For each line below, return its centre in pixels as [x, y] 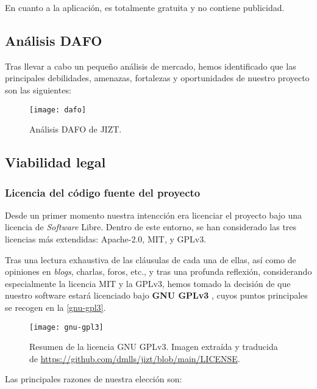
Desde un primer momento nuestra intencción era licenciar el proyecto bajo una [154, 215]
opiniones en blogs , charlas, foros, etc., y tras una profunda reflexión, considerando [158, 271]
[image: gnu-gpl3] [66, 327]
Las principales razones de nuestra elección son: [94, 379]
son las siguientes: [38, 89]
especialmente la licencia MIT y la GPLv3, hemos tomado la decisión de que [148, 283]
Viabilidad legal [55, 162]
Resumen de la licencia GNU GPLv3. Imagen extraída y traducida [154, 347]
